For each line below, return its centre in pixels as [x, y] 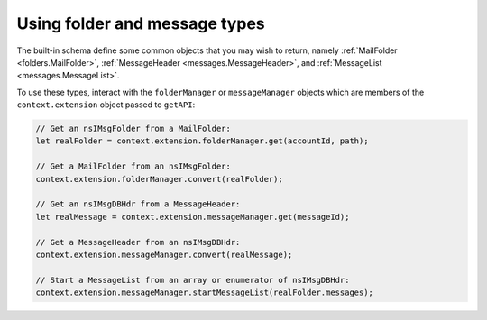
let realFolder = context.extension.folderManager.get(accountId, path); [202, 141]
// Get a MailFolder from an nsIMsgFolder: [133, 166]
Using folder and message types [141, 23]
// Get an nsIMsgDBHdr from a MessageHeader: [138, 204]
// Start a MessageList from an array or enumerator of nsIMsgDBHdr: [193, 280]
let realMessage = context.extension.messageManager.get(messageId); [193, 217]
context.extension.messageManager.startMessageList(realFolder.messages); [205, 293]
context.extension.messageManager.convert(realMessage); [164, 255]
